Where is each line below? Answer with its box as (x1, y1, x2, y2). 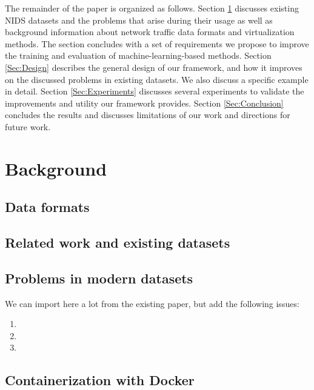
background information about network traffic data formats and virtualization (5, 25, 295, 38)
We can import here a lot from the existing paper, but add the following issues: (5, 297, 299, 309)
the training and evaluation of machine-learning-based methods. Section (5, 49, 272, 62)
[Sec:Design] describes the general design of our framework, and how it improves (5, 61, 302, 73)
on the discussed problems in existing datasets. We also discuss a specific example (5, 73, 309, 85)
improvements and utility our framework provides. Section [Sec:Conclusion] (5, 96, 284, 109)
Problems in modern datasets (5, 268, 193, 287)
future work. (5, 120, 51, 133)
